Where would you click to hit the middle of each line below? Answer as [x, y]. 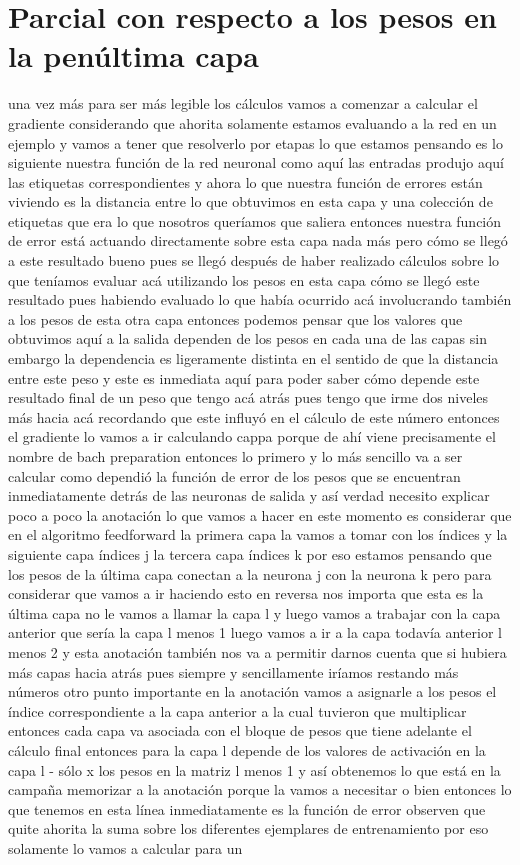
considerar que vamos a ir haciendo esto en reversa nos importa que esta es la [246, 593]
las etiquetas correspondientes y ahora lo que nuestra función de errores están [245, 181]
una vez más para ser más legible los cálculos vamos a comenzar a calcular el [243, 103]
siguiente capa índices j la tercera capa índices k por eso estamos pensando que [250, 553]
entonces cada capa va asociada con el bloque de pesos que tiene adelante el [240, 730]
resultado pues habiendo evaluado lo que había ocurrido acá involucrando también [260, 299]
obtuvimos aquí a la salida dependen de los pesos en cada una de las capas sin [247, 338]
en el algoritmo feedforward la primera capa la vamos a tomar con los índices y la [258, 534]
